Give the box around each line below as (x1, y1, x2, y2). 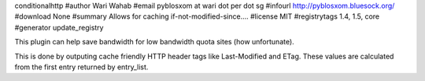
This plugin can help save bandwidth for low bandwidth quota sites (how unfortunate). (14, 37, 294, 47)
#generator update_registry (14, 23, 104, 32)
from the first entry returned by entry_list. (14, 62, 149, 72)
